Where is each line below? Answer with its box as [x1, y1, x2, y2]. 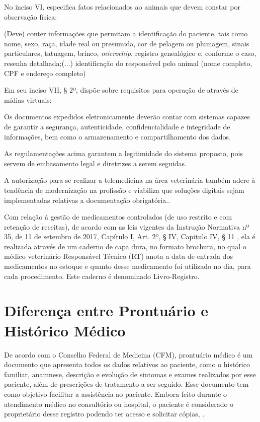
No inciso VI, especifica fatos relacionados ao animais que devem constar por [4, 2, 240, 12]
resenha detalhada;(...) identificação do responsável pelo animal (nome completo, [4, 57, 252, 68]
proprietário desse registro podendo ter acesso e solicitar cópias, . [4, 408, 205, 419]
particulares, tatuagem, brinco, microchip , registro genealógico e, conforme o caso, [4, 48, 256, 58]
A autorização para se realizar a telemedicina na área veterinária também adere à [4, 175, 255, 185]
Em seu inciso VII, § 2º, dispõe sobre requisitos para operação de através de [4, 85, 238, 95]
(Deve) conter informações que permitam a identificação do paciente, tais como [4, 28, 248, 39]
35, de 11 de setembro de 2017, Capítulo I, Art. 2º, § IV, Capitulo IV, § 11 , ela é [4, 231, 255, 242]
